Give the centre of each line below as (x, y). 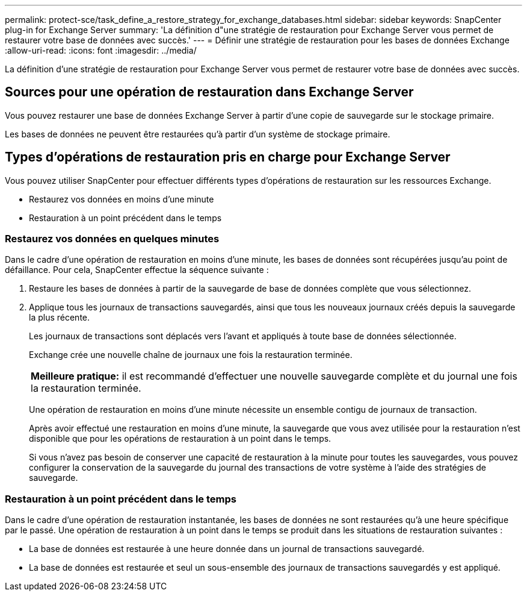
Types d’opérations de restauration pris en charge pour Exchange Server (228, 157)
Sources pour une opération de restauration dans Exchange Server (209, 92)
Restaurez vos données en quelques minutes (112, 239)
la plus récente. (60, 318)
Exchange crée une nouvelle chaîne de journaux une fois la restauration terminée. (191, 355)
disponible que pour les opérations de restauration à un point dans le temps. (180, 439)
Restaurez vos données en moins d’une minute (122, 199)
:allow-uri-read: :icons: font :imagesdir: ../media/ (101, 50)
